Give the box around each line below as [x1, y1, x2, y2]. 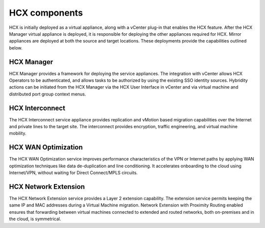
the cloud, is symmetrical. [9, 216, 61, 222]
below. [9, 45, 23, 51]
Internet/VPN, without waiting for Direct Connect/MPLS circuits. [9, 170, 138, 176]
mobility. [9, 130, 26, 137]
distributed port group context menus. [9, 91, 86, 97]
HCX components [9, 7, 83, 18]
